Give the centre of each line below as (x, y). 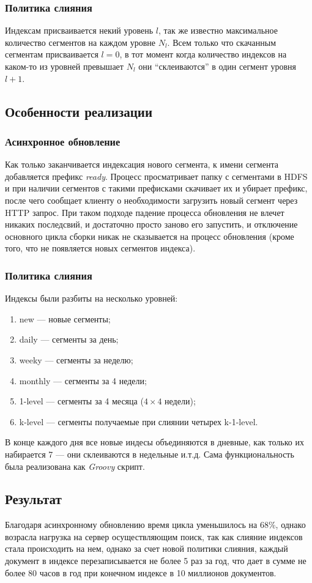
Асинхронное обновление (63, 141)
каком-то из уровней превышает (64, 66)
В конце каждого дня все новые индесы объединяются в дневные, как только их (154, 442)
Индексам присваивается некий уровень (79, 30)
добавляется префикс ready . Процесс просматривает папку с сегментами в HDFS (156, 176)
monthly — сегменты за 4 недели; (83, 380)
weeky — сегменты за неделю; (76, 359)
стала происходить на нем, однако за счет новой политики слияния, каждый (147, 548)
